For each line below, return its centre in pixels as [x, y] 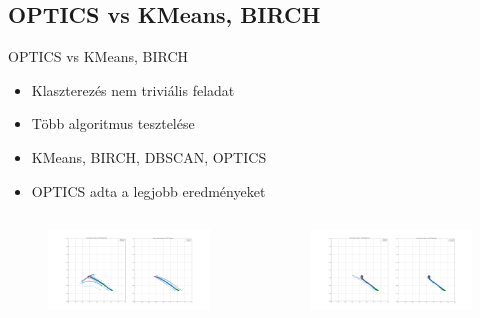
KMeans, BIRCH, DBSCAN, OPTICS [149, 156]
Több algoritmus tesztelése [113, 123]
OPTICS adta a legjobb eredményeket [148, 190]
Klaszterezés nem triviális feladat [133, 89]
